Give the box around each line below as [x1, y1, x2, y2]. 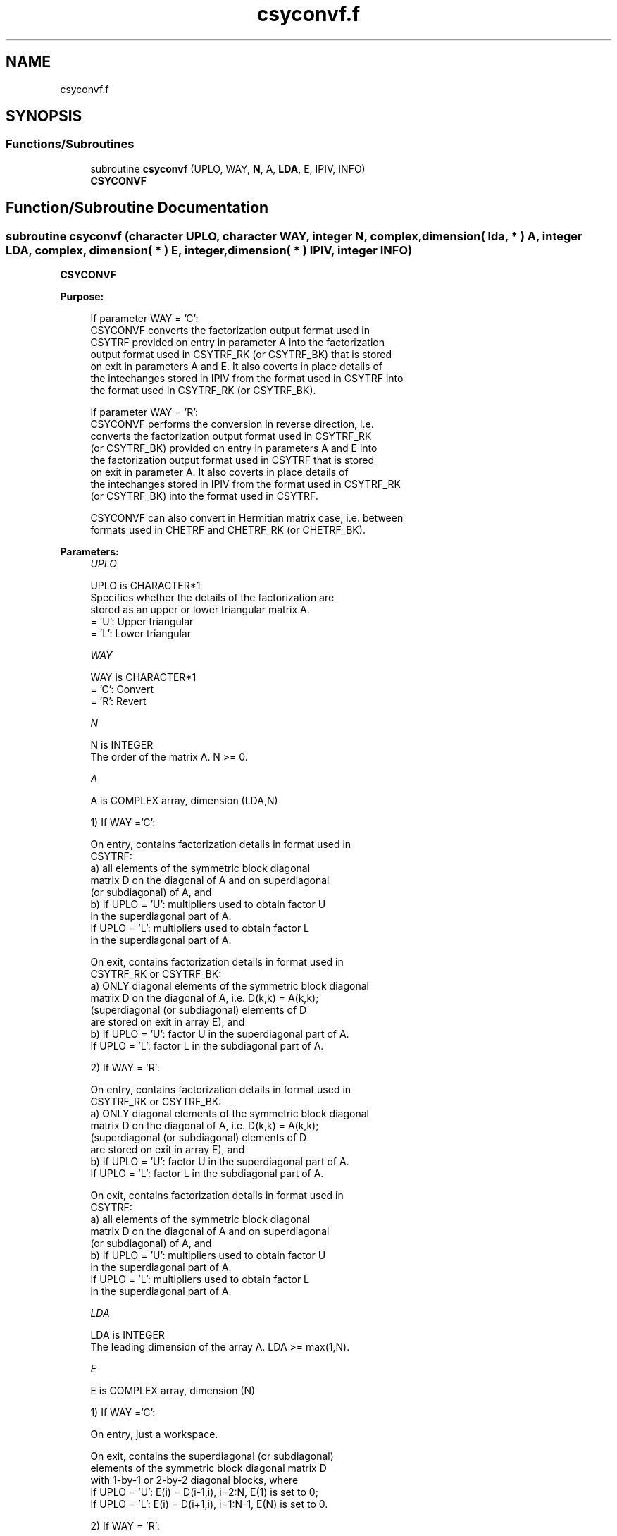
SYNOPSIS [6, 107, 82, 125]
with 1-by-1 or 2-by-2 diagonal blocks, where [90, 1474, 299, 1487]
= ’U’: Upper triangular [90, 615, 194, 628]
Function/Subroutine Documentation [6, 199, 269, 217]
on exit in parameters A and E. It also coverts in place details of [90, 360, 382, 373]
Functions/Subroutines [6, 137, 135, 152]
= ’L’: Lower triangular [90, 627, 191, 640]
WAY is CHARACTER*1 [90, 671, 197, 684]
